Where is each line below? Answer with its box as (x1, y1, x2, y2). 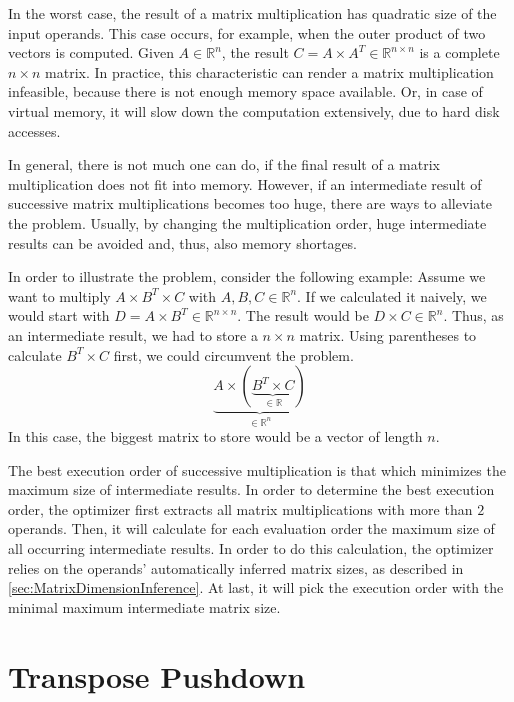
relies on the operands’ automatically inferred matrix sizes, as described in (8, 557, 464, 578)
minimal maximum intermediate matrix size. (8, 596, 281, 617)
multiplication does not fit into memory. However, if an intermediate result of (8, 173, 482, 194)
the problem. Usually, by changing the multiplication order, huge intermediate (8, 212, 487, 233)
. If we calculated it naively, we (297, 285, 487, 306)
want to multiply (8, 285, 111, 306)
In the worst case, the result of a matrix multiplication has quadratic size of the (8, 3, 497, 23)
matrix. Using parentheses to (299, 324, 477, 345)
